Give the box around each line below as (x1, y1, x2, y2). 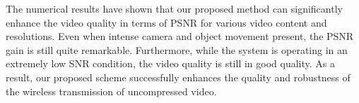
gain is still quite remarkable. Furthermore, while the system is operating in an (6, 42, 348, 57)
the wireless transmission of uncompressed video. (6, 83, 217, 98)
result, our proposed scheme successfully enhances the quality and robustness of (6, 69, 351, 84)
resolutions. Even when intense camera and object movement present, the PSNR (6, 29, 354, 43)
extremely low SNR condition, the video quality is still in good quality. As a (6, 56, 335, 71)
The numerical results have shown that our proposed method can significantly (6, 1, 343, 15)
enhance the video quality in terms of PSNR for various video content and (6, 15, 327, 29)
